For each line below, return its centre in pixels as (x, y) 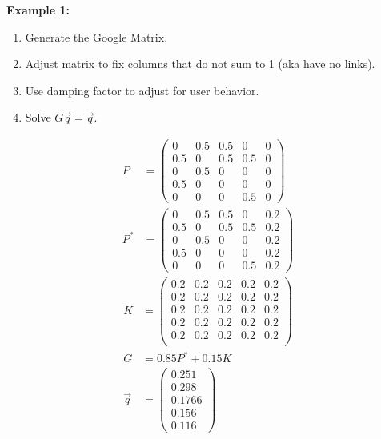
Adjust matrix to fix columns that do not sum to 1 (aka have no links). (200, 64)
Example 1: (38, 10)
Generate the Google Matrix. (96, 36)
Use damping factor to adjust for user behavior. (142, 90)
